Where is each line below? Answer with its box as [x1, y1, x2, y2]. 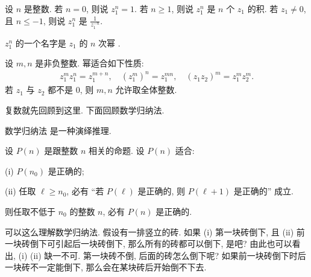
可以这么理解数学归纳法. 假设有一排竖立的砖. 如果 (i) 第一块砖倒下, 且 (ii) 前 [5, 225, 305, 238]
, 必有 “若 [66, 185, 104, 197]
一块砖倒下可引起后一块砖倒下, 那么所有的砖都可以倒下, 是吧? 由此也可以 [5, 237, 292, 250]
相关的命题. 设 [88, 144, 145, 157]
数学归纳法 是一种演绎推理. [5, 124, 112, 136]
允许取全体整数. [115, 83, 177, 96]
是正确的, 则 [137, 185, 186, 197]
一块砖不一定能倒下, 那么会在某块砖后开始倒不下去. [5, 261, 207, 273]
